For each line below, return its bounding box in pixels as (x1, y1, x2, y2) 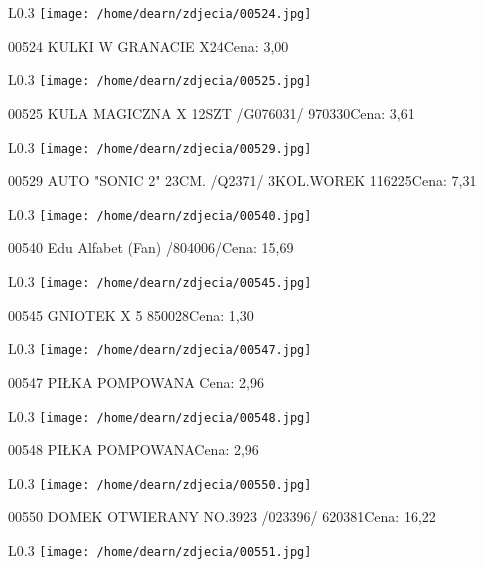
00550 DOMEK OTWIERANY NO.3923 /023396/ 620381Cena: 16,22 (8, 506, 436, 527)
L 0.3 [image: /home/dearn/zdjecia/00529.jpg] (8, 136, 312, 157)
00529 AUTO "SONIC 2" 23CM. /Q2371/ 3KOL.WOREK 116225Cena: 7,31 (8, 170, 477, 191)
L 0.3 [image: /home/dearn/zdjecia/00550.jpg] (8, 472, 312, 493)
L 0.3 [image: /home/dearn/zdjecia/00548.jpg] (8, 405, 312, 426)
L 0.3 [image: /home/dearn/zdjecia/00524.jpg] (8, 2, 312, 22)
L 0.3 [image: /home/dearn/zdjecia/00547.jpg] (8, 338, 312, 359)
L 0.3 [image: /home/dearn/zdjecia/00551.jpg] (8, 540, 312, 560)
